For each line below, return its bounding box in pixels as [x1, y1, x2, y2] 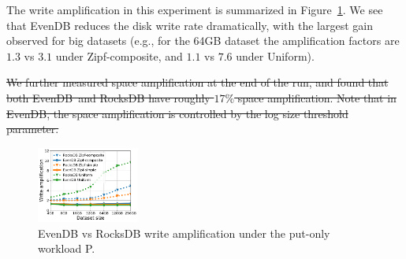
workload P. [38, 240, 95, 257]
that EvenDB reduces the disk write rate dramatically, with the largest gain [6, 17, 373, 33]
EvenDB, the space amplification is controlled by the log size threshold [6, 105, 348, 121]
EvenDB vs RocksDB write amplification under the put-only [38, 224, 330, 241]
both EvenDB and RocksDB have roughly [6, 89, 210, 105]
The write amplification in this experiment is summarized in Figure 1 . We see [6, 2, 383, 17]
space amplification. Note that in [237, 89, 397, 105]
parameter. [6, 120, 59, 137]
